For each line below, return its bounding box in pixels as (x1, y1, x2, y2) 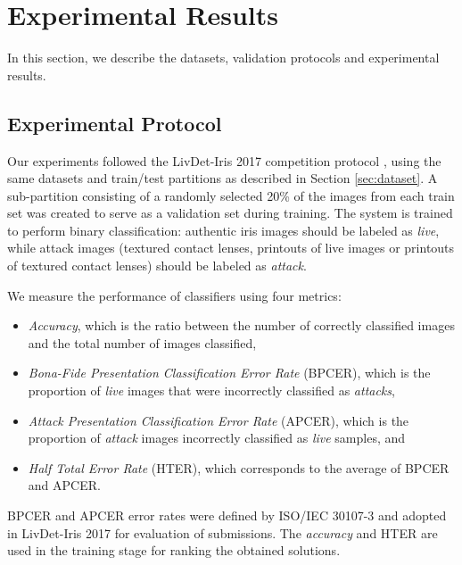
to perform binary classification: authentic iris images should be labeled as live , (7, 220, 440, 239)
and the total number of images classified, (28, 333, 257, 352)
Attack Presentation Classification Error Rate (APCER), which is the (28, 411, 409, 429)
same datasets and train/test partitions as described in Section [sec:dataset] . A (7, 169, 438, 187)
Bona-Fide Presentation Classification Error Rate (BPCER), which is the (28, 363, 431, 382)
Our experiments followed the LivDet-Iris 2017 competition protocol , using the (7, 151, 441, 170)
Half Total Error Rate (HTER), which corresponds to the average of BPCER (28, 458, 450, 477)
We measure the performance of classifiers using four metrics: (7, 286, 342, 304)
